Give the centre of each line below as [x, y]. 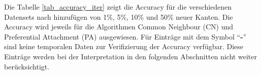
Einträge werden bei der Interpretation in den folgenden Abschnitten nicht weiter [130, 56]
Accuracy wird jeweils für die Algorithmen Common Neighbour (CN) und [119, 27]
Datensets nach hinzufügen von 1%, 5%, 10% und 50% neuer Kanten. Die [119, 16]
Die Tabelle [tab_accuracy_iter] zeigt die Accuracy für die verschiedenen [118, 7]
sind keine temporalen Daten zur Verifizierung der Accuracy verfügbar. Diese [124, 46]
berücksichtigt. [27, 66]
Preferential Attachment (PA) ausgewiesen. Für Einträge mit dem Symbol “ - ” [125, 36]
